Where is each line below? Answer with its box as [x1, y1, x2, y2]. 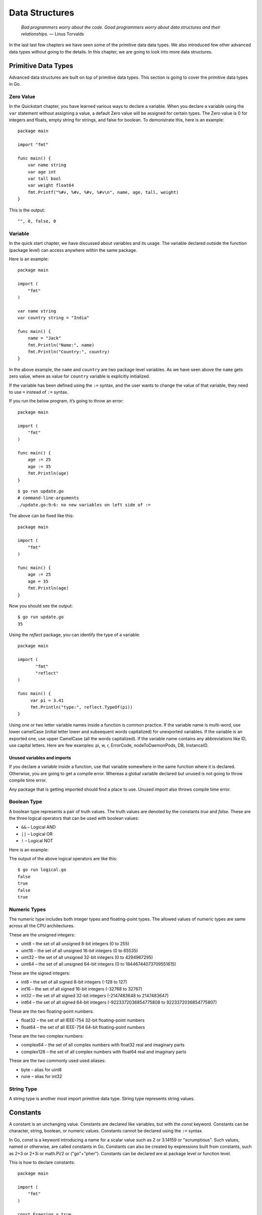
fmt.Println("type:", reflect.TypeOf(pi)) [30, 704, 133, 710]
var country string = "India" [17, 315, 90, 321]
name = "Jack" [27, 335, 62, 341]
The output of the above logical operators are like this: [9, 855, 117, 861]
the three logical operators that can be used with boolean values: [9, 816, 139, 821]
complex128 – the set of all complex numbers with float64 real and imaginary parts [21, 1049, 187, 1055]
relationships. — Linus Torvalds [21, 31, 84, 36]
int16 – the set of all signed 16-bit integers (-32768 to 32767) [21, 986, 143, 991]
